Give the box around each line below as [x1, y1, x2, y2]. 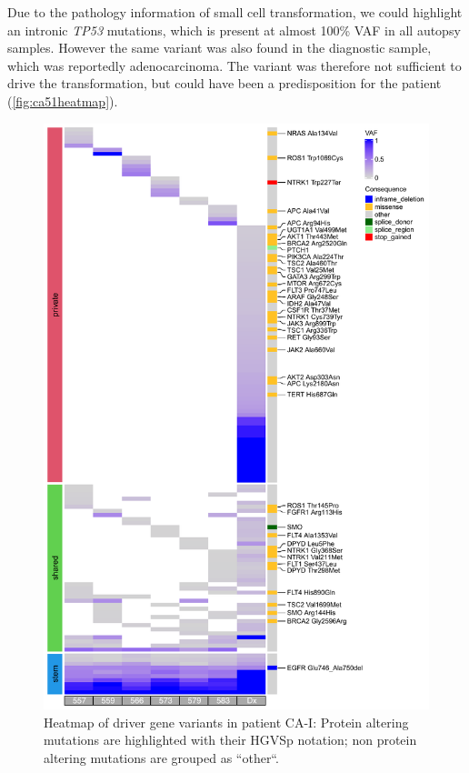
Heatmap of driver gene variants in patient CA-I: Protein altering [44, 712, 409, 731]
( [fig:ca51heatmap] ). [7, 91, 118, 110]
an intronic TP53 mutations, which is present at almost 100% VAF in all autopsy [7, 20, 461, 39]
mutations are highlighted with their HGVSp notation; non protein [44, 730, 417, 749]
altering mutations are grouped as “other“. [44, 748, 279, 767]
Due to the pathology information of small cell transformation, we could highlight [7, 3, 463, 21]
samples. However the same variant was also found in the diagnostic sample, [7, 38, 432, 57]
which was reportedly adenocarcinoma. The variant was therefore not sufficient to [7, 55, 462, 75]
